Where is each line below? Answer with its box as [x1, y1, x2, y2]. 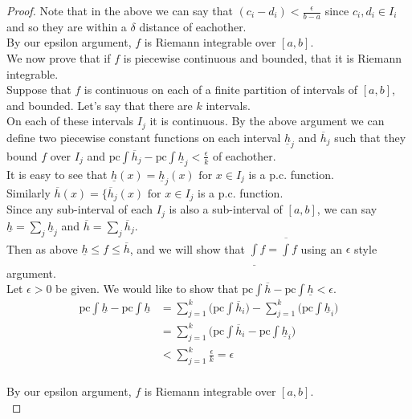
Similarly [6, 184, 51, 201]
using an [300, 240, 343, 257]
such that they [334, 128, 406, 145]
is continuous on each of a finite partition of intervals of [84, 81, 358, 98]
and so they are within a [6, 18, 127, 35]
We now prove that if [6, 50, 111, 67]
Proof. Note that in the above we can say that [6, 2, 233, 18]
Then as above [6, 240, 78, 257]
